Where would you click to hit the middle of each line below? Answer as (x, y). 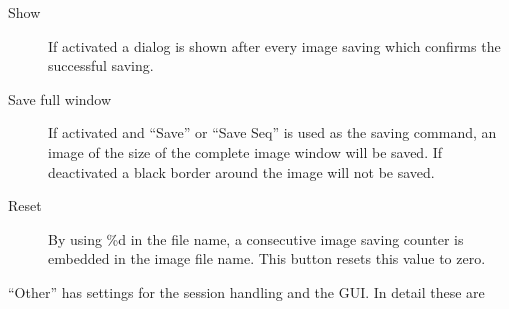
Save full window (60, 98)
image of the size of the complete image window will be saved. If (245, 151)
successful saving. (101, 65)
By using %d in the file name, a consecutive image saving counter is (256, 238)
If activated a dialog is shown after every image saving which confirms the (274, 45)
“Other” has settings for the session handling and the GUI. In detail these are (246, 291)
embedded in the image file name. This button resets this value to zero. (267, 258)
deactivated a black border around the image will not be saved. (241, 171)
